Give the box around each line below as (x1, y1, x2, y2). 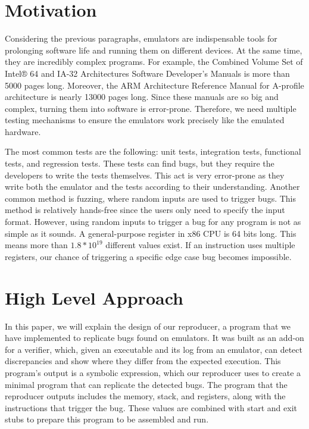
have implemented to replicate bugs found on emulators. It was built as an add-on (5, 331, 304, 344)
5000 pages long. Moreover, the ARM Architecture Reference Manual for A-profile (5, 79, 304, 91)
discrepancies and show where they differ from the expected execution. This (5, 355, 281, 367)
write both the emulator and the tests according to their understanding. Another (5, 180, 300, 193)
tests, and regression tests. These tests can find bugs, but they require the (5, 157, 274, 170)
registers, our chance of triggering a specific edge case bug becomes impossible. (5, 250, 292, 262)
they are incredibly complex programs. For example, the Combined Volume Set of (5, 55, 303, 68)
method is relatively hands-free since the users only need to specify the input (5, 203, 285, 216)
